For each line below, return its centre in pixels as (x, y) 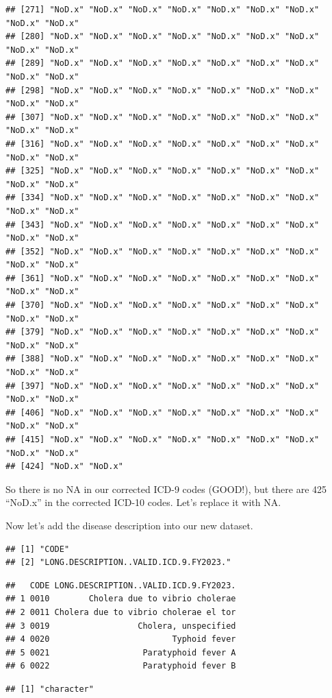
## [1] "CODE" (38, 549)
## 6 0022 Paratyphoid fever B (121, 666)
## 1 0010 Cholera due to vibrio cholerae (121, 599)
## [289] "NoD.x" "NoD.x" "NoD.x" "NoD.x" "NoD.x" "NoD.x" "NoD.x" (163, 63)
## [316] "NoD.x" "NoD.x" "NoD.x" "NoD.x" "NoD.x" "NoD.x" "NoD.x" (163, 144)
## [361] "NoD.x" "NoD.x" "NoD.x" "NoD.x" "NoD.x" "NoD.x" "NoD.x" (163, 278)
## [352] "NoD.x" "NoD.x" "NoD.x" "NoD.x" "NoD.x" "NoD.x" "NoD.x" (163, 251)
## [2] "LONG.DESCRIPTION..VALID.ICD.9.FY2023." (118, 563)
